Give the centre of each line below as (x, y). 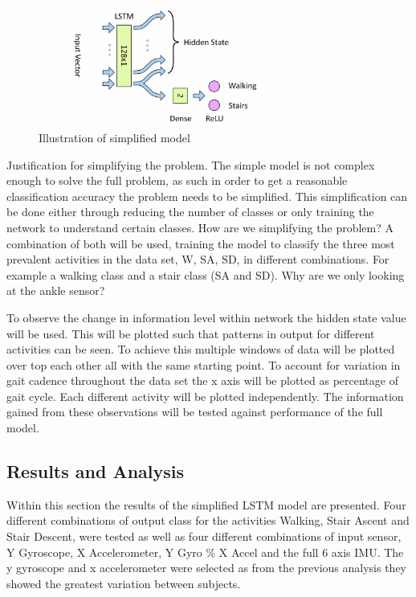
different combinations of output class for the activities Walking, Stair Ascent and (208, 520)
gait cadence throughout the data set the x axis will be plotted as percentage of (202, 380)
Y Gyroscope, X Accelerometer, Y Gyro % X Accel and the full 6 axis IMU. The (205, 552)
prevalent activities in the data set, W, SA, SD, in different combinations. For (198, 259)
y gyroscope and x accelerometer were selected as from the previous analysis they (207, 568)
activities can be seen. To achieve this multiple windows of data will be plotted (201, 349)
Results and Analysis (96, 471)
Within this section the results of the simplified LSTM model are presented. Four (206, 504)
